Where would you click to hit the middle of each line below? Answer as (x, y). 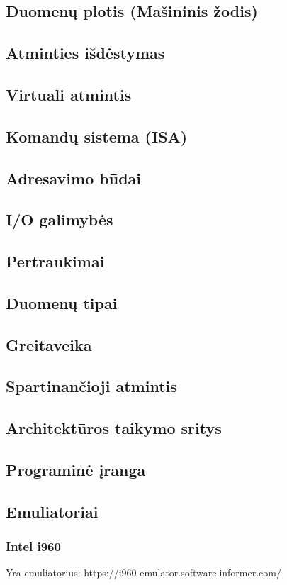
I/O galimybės (60, 219)
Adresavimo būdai (73, 178)
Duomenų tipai (62, 302)
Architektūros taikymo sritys (114, 428)
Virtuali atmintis (69, 94)
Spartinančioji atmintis (91, 386)
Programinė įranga (76, 469)
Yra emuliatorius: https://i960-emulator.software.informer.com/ (143, 573)
